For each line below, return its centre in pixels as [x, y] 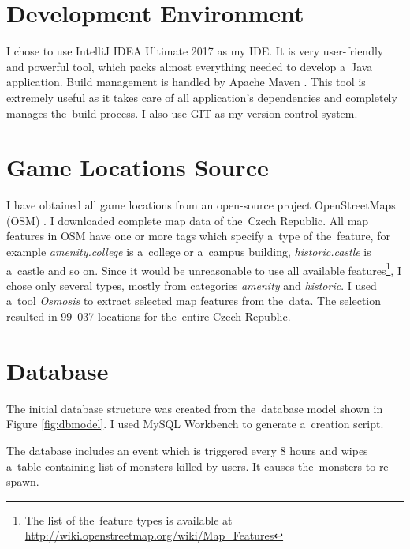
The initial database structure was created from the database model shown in [195, 408]
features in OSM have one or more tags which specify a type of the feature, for [198, 236]
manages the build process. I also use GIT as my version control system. [182, 113]
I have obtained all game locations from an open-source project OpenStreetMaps [201, 205]
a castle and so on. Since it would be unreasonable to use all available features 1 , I [204, 269]
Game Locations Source [138, 167]
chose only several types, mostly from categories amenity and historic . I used [192, 285]
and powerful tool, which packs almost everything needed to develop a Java [190, 66]
